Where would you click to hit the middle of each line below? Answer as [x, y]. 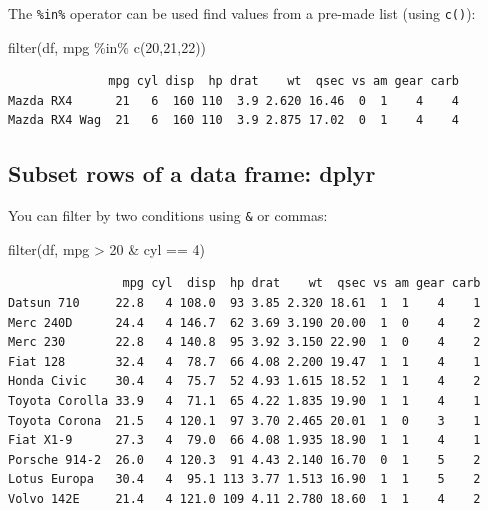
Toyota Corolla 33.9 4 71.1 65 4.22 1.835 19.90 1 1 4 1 [244, 401]
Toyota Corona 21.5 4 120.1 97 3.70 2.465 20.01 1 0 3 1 [244, 420]
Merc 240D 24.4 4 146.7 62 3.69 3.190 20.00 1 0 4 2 [244, 322]
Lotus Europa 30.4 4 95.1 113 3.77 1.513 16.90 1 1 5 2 [244, 479]
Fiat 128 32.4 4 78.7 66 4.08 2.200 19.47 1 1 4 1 [244, 361]
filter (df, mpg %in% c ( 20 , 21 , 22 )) [107, 46]
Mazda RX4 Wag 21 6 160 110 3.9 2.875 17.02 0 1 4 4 [234, 120]
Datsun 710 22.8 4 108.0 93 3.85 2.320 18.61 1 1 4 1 [244, 303]
